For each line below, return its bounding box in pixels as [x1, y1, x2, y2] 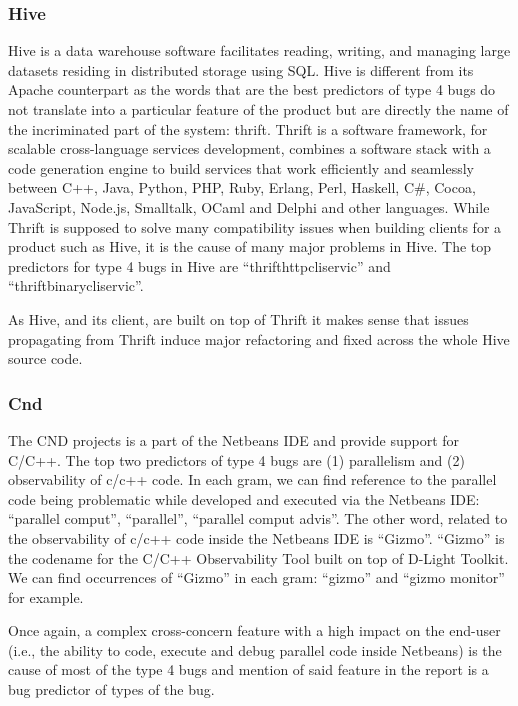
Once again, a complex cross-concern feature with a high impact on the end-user [8, 620, 501, 641]
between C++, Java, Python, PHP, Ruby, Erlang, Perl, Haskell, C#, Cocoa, [8, 177, 476, 198]
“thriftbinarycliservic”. [8, 275, 144, 296]
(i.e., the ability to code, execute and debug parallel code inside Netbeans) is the [8, 639, 502, 660]
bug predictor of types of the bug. [8, 679, 215, 700]
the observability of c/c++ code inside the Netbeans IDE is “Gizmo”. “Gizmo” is [8, 527, 505, 548]
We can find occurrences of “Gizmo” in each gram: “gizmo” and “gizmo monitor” [8, 567, 505, 588]
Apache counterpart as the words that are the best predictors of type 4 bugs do [8, 79, 496, 100]
